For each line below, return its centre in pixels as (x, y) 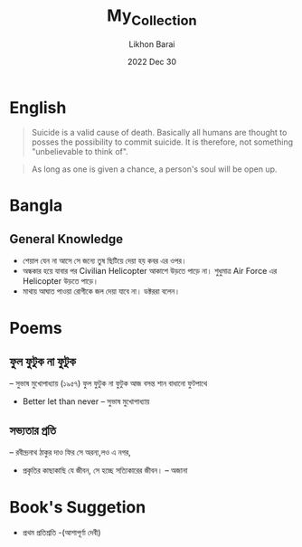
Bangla (36, 206)
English (38, 107)
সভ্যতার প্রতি (33, 430)
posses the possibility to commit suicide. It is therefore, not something (162, 142)
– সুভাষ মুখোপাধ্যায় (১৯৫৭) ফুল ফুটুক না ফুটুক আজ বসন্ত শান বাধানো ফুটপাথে (109, 383)
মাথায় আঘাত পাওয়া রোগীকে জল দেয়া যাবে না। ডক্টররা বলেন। (101, 291)
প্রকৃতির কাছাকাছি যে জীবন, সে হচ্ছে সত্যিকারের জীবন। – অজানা (105, 470)
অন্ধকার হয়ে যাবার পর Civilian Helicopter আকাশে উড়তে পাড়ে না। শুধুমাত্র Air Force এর (150, 271)
